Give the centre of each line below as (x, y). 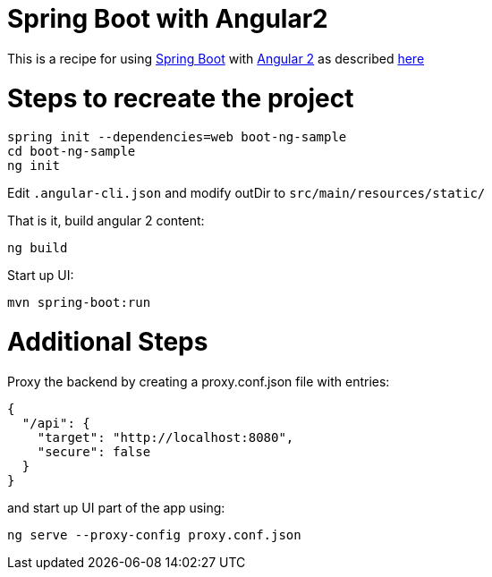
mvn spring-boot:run (79, 303)
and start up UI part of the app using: (116, 507)
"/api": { (56, 423)
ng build (38, 248)
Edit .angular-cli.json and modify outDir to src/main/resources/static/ (246, 193)
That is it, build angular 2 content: (106, 221)
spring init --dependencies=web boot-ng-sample (177, 137)
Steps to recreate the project (181, 98)
